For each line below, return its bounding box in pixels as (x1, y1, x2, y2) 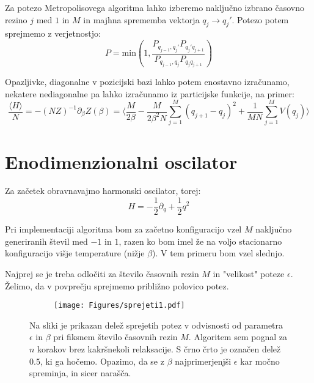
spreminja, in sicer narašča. (29, 366, 131, 379)
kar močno (240, 354, 280, 367)
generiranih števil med (5, 234, 88, 247)
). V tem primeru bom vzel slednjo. (152, 247, 285, 259)
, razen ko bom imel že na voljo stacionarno (119, 234, 282, 247)
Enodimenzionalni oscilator (5, 149, 238, 174)
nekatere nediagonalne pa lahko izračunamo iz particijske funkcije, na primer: (5, 87, 294, 100)
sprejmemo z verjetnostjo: (5, 27, 101, 40)
